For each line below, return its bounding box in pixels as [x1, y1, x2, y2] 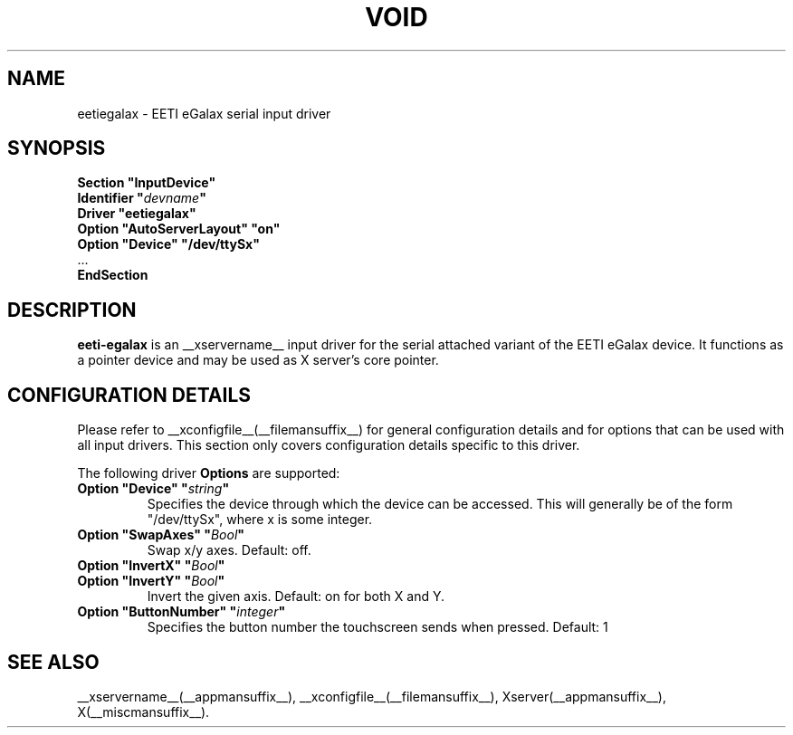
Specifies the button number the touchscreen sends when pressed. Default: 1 [147, 619, 608, 635]
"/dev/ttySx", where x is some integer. [147, 511, 373, 528]
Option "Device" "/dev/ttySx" [77, 236, 260, 253]
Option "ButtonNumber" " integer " [77, 604, 286, 620]
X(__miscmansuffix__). [77, 703, 210, 720]
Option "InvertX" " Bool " [77, 558, 225, 574]
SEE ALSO [7, 650, 100, 673]
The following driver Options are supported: [77, 465, 340, 482]
